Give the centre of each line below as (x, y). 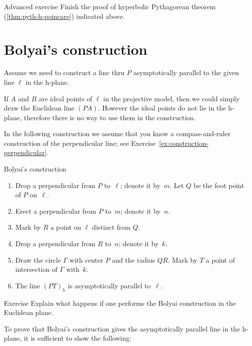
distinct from (111, 227)
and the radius (134, 259)
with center (86, 259)
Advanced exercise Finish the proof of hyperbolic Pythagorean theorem (110, 6)
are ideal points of (65, 98)
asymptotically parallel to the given (186, 72)
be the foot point (219, 185)
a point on (66, 227)
